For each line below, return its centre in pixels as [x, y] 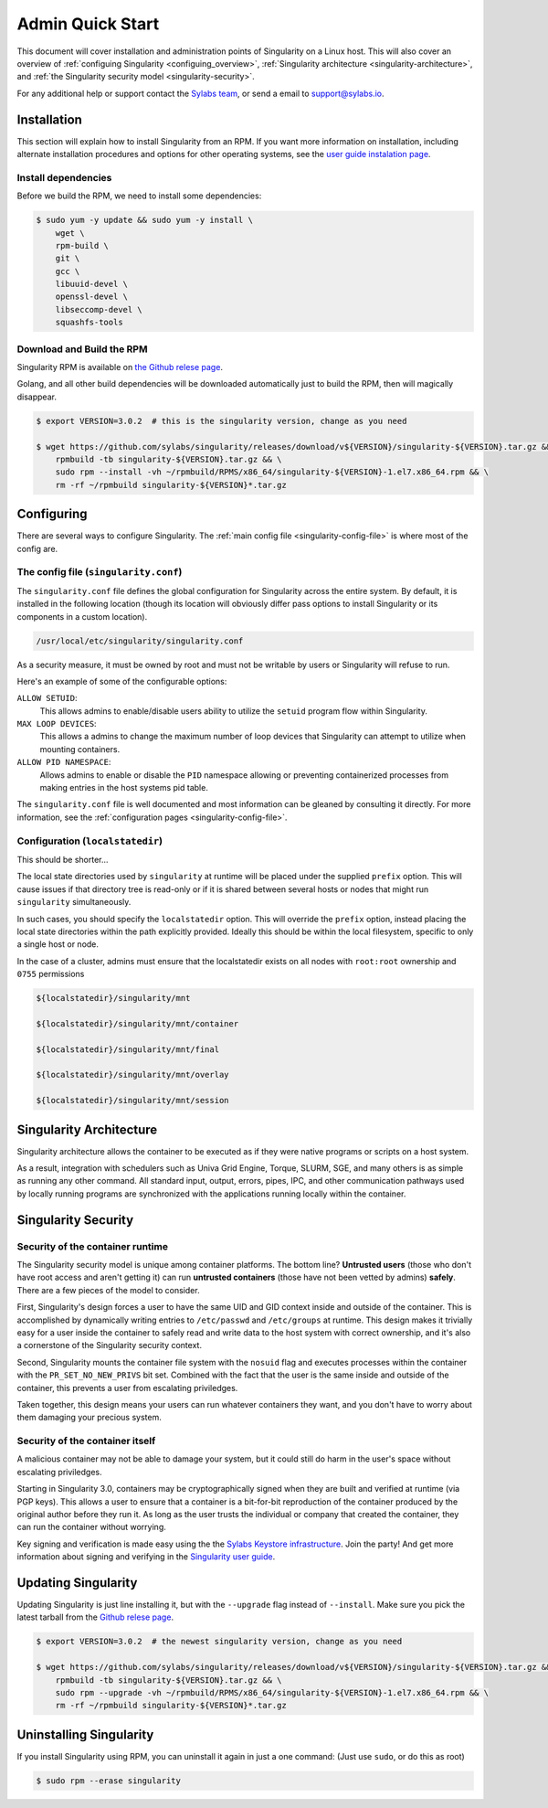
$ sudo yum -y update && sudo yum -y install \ [144, 220]
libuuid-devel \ [91, 284]
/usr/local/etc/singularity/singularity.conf [140, 641]
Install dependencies [64, 177]
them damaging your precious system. [89, 1418]
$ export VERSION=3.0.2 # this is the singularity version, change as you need [221, 421]
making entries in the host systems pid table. [124, 788]
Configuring [52, 514]
